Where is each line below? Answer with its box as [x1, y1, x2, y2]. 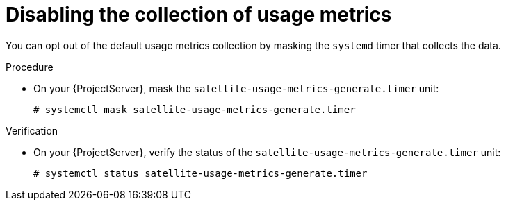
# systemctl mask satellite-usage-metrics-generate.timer [33, 103, 356, 115]
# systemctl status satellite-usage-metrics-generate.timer [33, 167, 368, 179]
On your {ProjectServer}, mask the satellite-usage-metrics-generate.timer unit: [33, 82, 439, 94]
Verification [6, 124, 58, 137]
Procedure [6, 60, 54, 73]
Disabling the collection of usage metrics [6, 3, 392, 26]
